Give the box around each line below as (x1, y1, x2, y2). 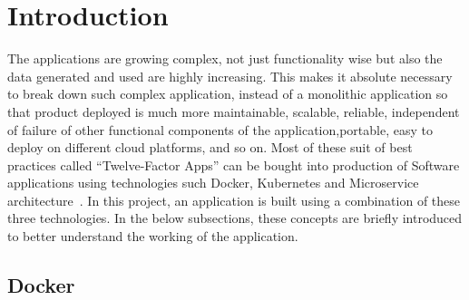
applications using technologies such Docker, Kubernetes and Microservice (7, 173, 419, 192)
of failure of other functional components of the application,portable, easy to (7, 120, 433, 139)
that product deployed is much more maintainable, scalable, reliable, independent (7, 102, 460, 121)
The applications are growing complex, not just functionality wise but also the (7, 49, 443, 68)
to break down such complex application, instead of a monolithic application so (7, 84, 448, 103)
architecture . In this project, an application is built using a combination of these (7, 190, 461, 209)
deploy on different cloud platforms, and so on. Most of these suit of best (7, 138, 413, 157)
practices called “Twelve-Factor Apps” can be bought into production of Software (7, 155, 460, 174)
